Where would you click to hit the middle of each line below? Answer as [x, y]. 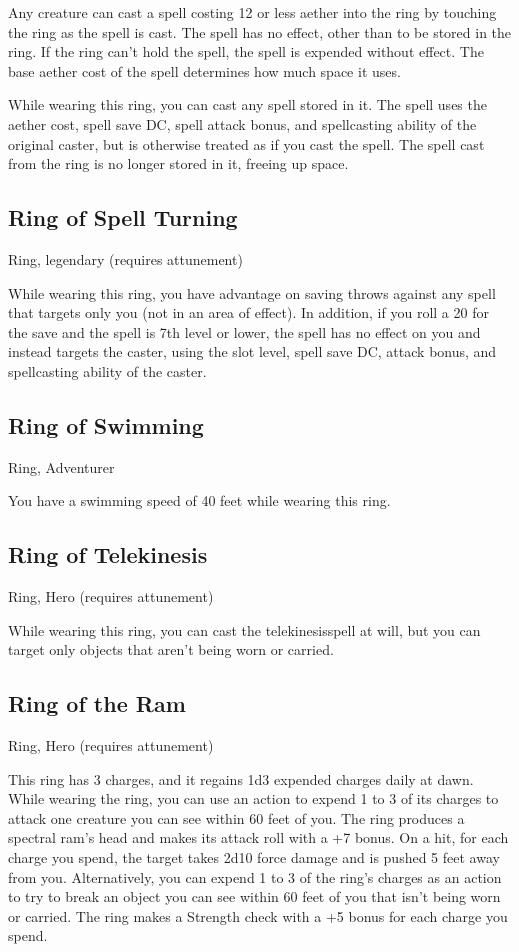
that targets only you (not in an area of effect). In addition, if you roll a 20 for [248, 312]
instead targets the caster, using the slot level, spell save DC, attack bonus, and [252, 351]
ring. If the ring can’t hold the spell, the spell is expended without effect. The [246, 51]
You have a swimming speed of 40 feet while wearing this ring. [199, 500]
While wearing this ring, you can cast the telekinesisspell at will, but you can [244, 629]
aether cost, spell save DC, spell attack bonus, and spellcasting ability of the [242, 123]
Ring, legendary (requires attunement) [125, 258]
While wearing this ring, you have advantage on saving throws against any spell [252, 292]
